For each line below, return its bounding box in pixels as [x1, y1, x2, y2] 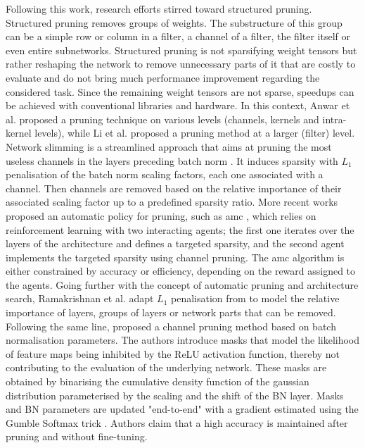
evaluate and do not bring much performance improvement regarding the [6, 70, 320, 85]
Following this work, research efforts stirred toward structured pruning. [6, 1, 312, 15]
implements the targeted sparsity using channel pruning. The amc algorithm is [6, 249, 345, 264]
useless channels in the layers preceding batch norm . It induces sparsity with [6, 153, 338, 168]
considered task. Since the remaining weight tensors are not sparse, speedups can [6, 84, 354, 99]
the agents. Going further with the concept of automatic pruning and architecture [6, 277, 359, 292]
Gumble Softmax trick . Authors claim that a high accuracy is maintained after [6, 415, 348, 430]
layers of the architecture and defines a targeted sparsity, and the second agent [6, 236, 345, 251]
